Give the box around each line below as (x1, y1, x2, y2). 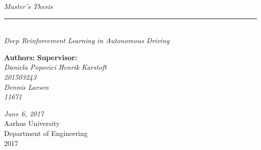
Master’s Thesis (4, 1, 53, 11)
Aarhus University (4, 118, 60, 128)
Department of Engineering (4, 127, 88, 138)
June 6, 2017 (4, 108, 44, 118)
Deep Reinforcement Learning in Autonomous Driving (4, 35, 170, 46)
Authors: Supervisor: (4, 52, 77, 62)
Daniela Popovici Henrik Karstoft (4, 62, 107, 72)
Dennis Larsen (4, 81, 49, 92)
